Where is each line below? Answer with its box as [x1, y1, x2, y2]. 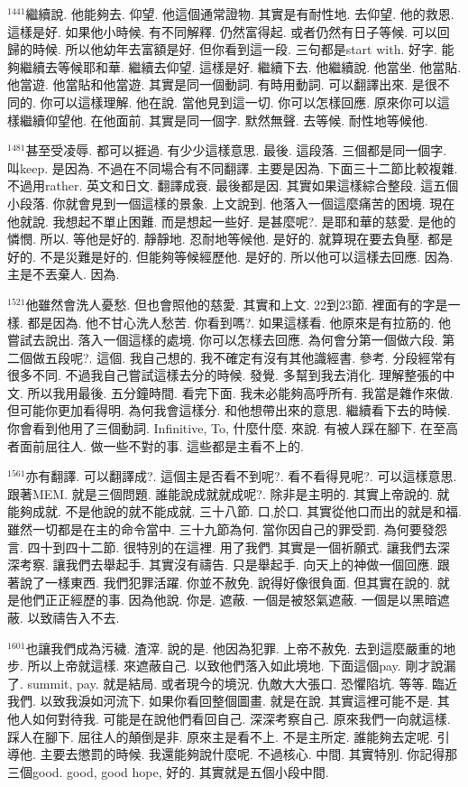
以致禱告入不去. [27, 608, 120, 626]
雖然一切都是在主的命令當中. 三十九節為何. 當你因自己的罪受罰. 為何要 [7, 520, 422, 539]
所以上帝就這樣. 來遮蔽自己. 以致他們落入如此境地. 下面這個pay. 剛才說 [27, 656, 444, 675]
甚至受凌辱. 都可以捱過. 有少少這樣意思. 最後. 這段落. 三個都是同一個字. [25, 141, 447, 160]
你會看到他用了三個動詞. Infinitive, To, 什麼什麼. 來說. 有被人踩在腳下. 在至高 [7, 419, 459, 438]
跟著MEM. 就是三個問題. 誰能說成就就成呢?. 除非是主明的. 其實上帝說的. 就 [7, 484, 450, 503]
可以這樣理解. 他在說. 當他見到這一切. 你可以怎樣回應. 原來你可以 [52, 92, 437, 111]
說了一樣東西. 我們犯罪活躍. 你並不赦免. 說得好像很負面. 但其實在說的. [19, 572, 434, 591]
